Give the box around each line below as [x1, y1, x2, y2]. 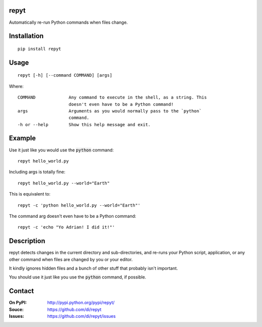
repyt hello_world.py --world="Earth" [17, 180, 110, 186]
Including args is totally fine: [9, 169, 65, 175]
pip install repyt [17, 46, 62, 51]
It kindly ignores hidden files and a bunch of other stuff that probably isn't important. [9, 265, 178, 271]
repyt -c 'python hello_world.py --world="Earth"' [17, 202, 141, 208]
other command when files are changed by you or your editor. [9, 256, 133, 262]
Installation [9, 32, 44, 40]
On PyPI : [9, 300, 27, 306]
